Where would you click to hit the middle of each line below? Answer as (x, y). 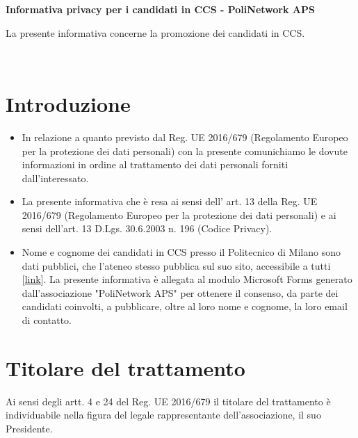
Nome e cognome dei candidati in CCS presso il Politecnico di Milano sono (181, 252)
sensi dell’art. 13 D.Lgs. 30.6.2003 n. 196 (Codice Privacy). (147, 228)
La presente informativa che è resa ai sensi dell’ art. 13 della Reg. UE (170, 201)
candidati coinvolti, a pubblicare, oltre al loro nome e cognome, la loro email (185, 306)
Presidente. (29, 428)
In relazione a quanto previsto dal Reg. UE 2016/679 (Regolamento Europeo (185, 137)
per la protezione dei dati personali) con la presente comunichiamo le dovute (185, 151)
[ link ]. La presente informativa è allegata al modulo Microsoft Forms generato (187, 279)
